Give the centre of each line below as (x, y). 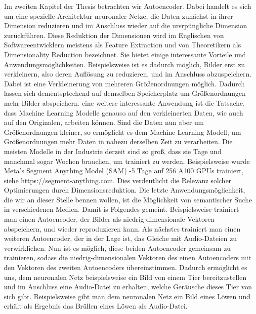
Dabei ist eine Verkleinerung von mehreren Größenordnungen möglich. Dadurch (125, 83)
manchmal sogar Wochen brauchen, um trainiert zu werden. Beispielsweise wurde (127, 161)
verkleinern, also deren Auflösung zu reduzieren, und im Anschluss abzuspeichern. (128, 74)
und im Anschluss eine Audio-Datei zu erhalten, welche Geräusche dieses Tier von (128, 287)
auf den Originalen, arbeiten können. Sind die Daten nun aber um (104, 122)
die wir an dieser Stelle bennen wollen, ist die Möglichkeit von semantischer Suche (128, 199)
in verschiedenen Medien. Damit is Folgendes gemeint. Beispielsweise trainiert (122, 209)
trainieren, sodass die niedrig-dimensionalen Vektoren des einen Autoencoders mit (128, 257)
